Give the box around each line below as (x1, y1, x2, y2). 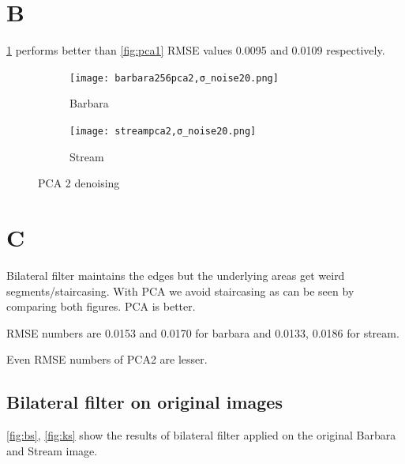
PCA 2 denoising (38, 175, 120, 191)
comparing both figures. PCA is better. (6, 298, 196, 315)
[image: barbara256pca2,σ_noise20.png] (69, 72, 279, 84)
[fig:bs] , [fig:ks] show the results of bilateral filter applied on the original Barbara (6, 427, 396, 443)
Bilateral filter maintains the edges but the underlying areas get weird (6, 266, 345, 283)
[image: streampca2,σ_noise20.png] (69, 125, 257, 137)
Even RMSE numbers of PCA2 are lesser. (6, 351, 208, 368)
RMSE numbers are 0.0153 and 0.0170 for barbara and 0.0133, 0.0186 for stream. (6, 324, 399, 341)
